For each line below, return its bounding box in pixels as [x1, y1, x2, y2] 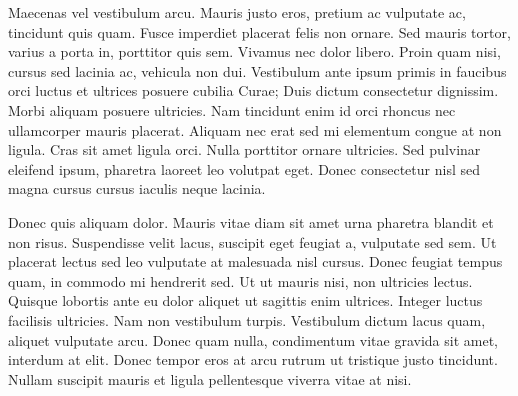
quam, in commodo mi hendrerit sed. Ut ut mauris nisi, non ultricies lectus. [8, 270, 473, 291]
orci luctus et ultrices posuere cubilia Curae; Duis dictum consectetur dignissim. [8, 80, 499, 101]
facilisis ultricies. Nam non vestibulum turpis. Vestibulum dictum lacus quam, [8, 309, 486, 330]
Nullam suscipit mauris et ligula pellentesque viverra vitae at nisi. [8, 368, 412, 389]
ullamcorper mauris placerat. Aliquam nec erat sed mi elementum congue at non [8, 119, 502, 140]
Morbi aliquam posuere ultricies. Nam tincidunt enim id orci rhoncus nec [8, 99, 456, 120]
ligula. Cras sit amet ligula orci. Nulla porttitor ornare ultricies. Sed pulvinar [8, 139, 481, 160]
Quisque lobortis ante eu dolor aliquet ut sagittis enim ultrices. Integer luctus [8, 290, 483, 311]
